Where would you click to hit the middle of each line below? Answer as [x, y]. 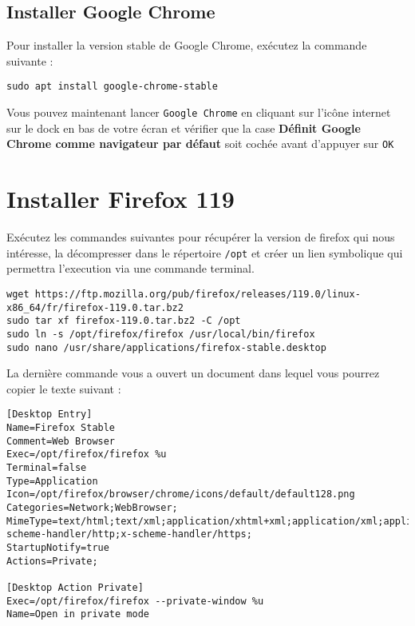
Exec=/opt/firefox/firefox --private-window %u [135, 601]
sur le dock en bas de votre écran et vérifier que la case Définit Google [184, 128]
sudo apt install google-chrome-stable [112, 87]
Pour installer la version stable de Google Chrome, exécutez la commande [187, 45]
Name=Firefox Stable [61, 428]
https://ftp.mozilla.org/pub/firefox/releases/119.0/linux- [198, 294]
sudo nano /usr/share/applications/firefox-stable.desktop [166, 347]
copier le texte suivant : [64, 388]
